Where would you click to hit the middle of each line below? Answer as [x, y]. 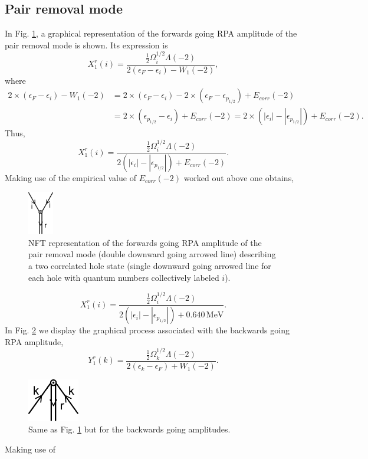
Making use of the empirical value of [70, 178]
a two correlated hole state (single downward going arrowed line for [150, 265]
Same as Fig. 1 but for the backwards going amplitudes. [129, 429]
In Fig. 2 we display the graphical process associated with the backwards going [147, 330]
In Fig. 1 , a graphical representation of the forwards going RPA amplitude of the [151, 33]
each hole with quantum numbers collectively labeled [124, 277]
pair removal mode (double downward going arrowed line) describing [152, 254]
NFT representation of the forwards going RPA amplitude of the [145, 242]
